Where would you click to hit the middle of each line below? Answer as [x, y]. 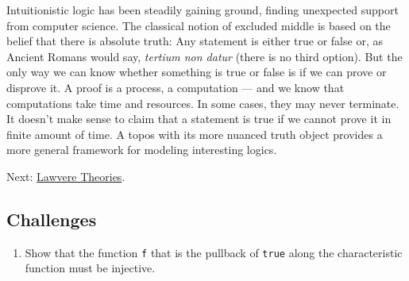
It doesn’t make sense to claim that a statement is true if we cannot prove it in [199, 119]
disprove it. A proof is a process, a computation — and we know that [176, 87]
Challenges [52, 219]
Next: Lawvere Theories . [66, 176]
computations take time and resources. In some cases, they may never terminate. [203, 103]
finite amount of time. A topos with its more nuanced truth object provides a [195, 134]
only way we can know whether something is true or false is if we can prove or [197, 72]
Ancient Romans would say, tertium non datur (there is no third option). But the [204, 56]
